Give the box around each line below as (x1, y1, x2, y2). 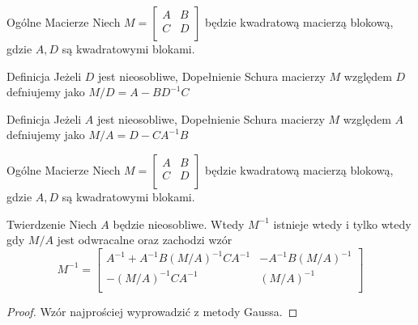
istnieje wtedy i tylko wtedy (273, 215, 412, 232)
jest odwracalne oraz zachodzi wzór (57, 231, 232, 248)
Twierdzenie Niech (6, 215, 97, 232)
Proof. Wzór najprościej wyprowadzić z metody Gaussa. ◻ (6, 302, 298, 319)
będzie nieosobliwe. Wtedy (113, 215, 245, 232)
